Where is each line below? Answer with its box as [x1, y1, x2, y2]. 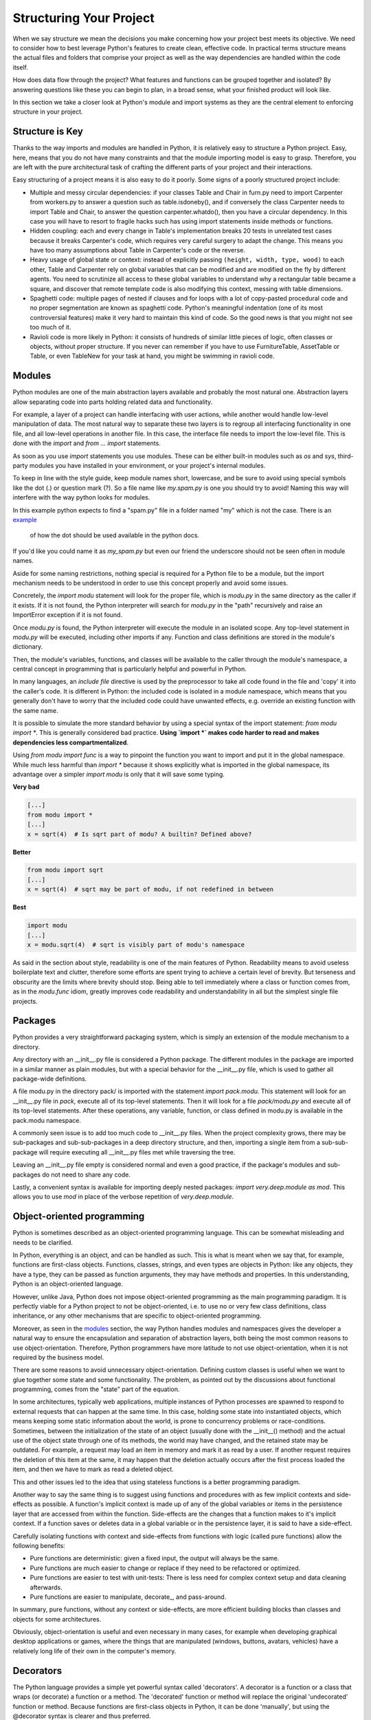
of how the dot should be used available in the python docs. [30, 531, 199, 539]
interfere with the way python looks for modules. [12, 493, 150, 502]
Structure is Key [12, 126, 84, 138]
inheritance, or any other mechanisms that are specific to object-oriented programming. [12, 1311, 262, 1320]
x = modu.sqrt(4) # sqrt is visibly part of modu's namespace [27, 941, 245, 949]
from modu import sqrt [27, 866, 104, 874]
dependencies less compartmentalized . [12, 738, 129, 746]
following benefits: [12, 1541, 65, 1549]
